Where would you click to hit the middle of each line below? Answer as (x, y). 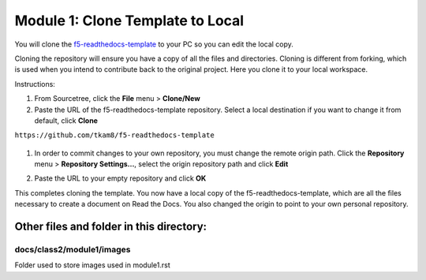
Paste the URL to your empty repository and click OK (120, 178)
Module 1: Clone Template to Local (129, 21)
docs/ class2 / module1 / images (73, 250)
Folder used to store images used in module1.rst (93, 265)
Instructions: (35, 84)
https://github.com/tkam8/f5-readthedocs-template (114, 135)
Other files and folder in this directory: (111, 227)
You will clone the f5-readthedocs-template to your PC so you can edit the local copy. (154, 44)
